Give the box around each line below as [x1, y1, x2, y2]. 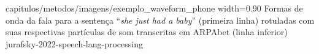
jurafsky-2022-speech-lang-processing [6, 37, 143, 50]
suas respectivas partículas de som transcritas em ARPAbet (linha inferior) [6, 25, 288, 38]
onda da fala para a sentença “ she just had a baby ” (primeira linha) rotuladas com [6, 13, 315, 26]
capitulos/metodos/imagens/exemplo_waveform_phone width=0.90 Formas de [6, 2, 303, 14]
